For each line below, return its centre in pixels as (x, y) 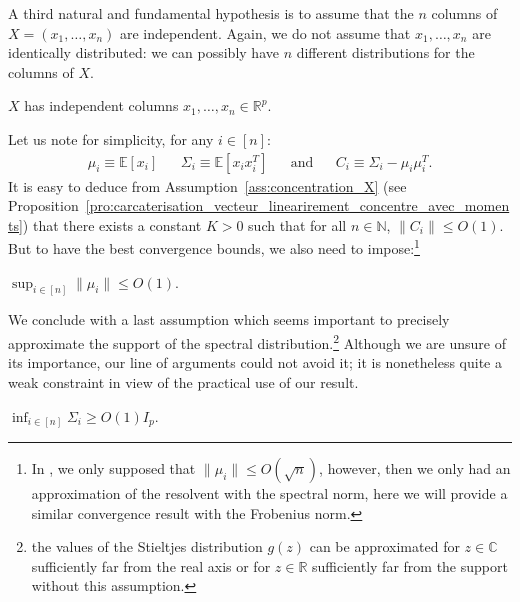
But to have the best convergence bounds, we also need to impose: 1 (214, 247)
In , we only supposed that (113, 468)
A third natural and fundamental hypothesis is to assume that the (211, 13)
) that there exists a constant (112, 224)
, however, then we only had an (415, 468)
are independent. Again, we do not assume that (265, 32)
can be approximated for (384, 546)
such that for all (297, 224)
